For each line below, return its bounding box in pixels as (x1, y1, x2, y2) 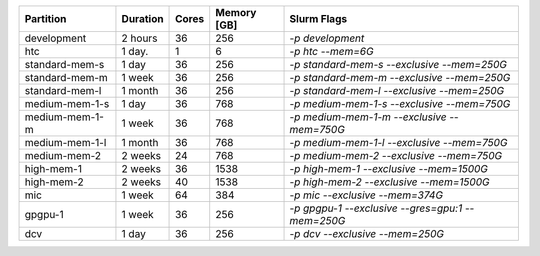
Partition (24, 12, 67, 25)
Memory (215, 6, 257, 19)
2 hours (121, 31, 158, 45)
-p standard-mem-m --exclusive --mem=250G (289, 71, 511, 84)
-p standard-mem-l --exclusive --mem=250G (289, 84, 505, 97)
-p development (289, 31, 365, 45)
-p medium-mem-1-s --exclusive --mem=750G (289, 97, 511, 110)
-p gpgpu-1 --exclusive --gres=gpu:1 (289, 201, 463, 215)
